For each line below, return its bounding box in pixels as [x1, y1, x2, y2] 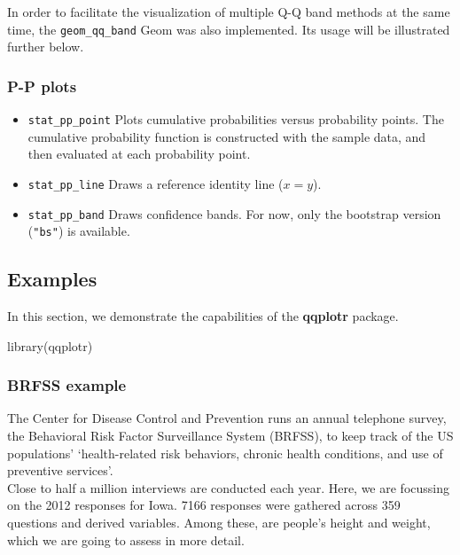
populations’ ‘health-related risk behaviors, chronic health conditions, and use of [7, 443, 443, 462]
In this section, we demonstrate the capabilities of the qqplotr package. [7, 307, 399, 325]
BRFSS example [7, 374, 127, 396]
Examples [7, 265, 97, 293]
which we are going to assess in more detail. [7, 530, 245, 549]
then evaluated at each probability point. [27, 145, 251, 163]
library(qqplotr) [7, 336, 93, 355]
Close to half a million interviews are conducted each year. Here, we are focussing [7, 478, 449, 496]
